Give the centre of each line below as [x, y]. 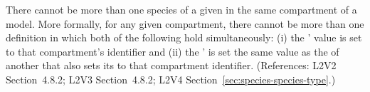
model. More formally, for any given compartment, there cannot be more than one [185, 23]
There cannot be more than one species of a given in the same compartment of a [181, 9]
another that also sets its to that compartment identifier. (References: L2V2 [171, 65]
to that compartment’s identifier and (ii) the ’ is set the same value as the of [173, 51]
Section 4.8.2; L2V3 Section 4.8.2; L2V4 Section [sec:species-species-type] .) [171, 79]
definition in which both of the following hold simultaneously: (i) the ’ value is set [184, 37]
